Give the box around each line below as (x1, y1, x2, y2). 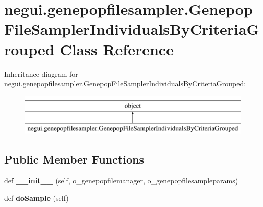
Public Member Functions (4, 151, 144, 167)
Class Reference (60, 38, 174, 59)
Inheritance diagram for (4, 68, 78, 79)
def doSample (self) (4, 192, 69, 203)
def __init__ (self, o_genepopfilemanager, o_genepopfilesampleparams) (4, 175, 238, 186)
